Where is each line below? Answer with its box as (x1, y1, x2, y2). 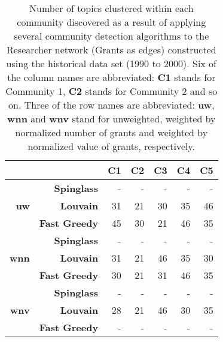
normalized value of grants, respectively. (28, 139, 195, 153)
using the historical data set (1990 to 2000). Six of (6, 56, 217, 70)
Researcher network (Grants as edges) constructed (6, 43, 216, 56)
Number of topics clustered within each (29, 1, 194, 15)
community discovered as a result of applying (17, 15, 206, 29)
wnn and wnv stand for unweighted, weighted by (7, 112, 216, 125)
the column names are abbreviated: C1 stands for (7, 70, 216, 84)
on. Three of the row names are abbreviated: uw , (8, 98, 215, 112)
